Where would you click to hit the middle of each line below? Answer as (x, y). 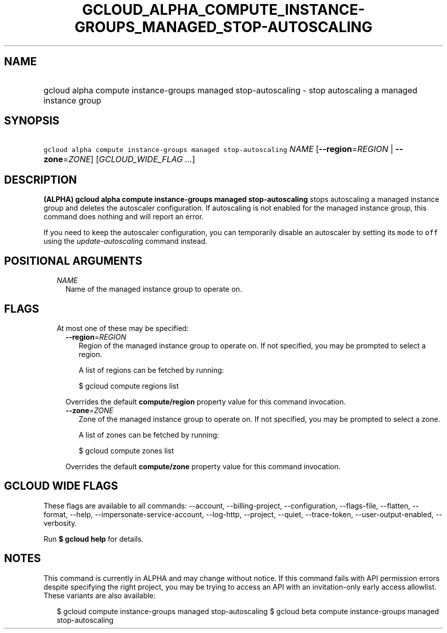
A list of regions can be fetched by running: (151, 370)
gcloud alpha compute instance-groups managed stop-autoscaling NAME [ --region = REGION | (218, 149)
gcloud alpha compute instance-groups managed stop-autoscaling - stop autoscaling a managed (230, 90)
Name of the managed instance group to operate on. (154, 289)
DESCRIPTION (41, 180)
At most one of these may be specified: (123, 328)
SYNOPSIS (32, 121)
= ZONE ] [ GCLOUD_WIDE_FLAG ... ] (129, 159)
